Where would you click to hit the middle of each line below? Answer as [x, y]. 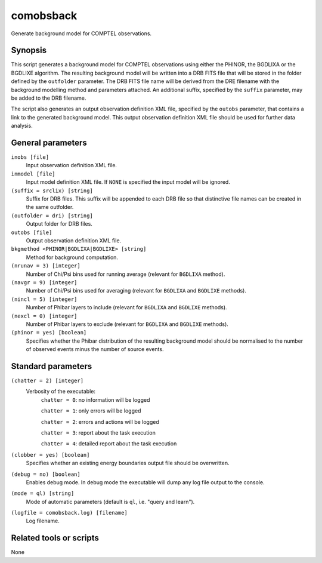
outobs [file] [32, 232]
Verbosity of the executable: [61, 392]
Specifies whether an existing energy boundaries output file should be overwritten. [128, 463]
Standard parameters [52, 366]
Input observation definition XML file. [72, 165]
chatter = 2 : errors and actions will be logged [100, 422]
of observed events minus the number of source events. [95, 349]
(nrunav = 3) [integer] [46, 266]
